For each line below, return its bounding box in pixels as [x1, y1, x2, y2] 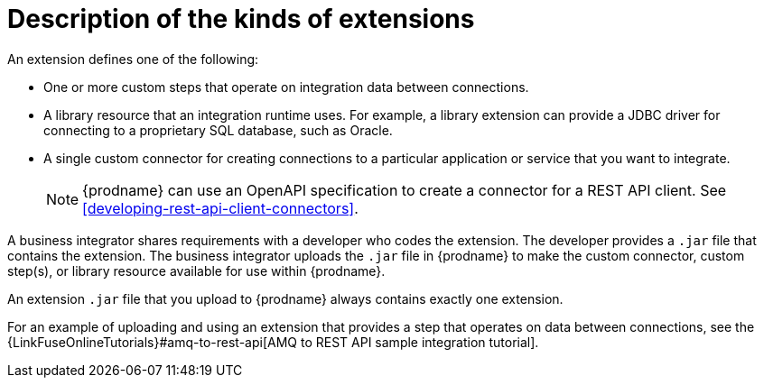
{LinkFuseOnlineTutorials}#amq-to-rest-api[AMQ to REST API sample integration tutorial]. [7, 334, 539, 350]
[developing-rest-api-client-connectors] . [82, 198, 359, 217]
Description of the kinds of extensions [7, 4, 475, 34]
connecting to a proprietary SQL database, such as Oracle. [43, 122, 393, 138]
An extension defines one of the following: [7, 50, 259, 67]
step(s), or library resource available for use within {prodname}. [7, 262, 386, 279]
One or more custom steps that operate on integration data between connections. [43, 78, 529, 95]
